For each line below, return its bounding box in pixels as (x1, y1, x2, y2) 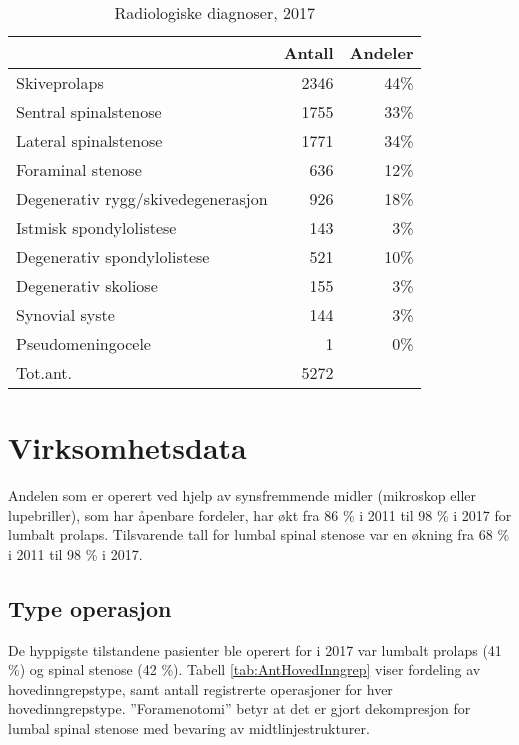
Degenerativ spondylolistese (16, 245, 210, 268)
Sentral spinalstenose (16, 100, 162, 123)
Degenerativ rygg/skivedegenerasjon (16, 187, 268, 210)
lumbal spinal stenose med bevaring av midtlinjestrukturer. (8, 718, 370, 739)
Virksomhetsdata (8, 427, 247, 468)
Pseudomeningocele (16, 332, 151, 355)
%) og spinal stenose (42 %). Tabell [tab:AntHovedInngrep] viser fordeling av (8, 659, 481, 680)
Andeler (349, 41, 414, 64)
